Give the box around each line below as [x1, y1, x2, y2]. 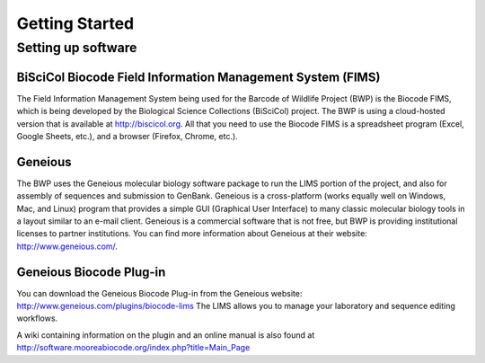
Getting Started [16, 13, 135, 33]
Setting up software [16, 40, 137, 56]
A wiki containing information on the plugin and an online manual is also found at [16, 329, 315, 341]
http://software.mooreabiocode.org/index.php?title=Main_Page [16, 342, 251, 353]
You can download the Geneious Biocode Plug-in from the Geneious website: [16, 288, 303, 298]
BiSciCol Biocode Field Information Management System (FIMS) [16, 69, 381, 84]
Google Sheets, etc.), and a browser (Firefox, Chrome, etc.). [16, 130, 238, 141]
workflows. [16, 313, 58, 323]
